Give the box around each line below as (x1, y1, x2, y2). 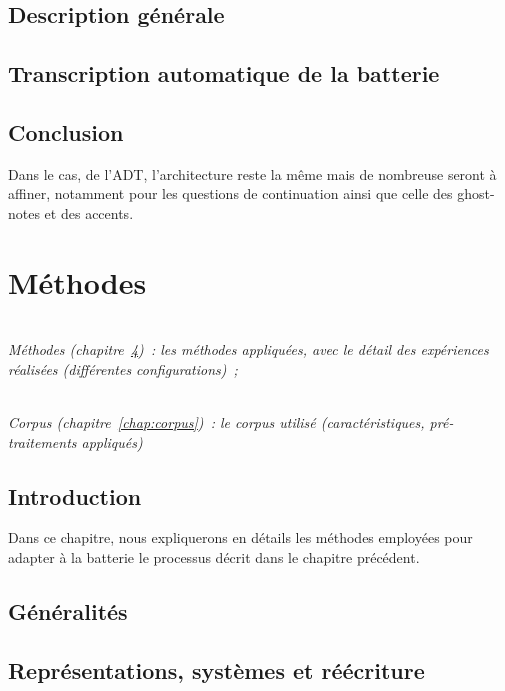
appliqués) (81, 431, 143, 452)
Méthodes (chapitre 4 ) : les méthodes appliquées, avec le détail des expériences (8, 339, 489, 360)
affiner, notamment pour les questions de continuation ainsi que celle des (8, 183, 453, 204)
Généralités (8, 596, 128, 627)
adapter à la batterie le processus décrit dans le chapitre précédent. (8, 547, 420, 568)
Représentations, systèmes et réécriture (8, 654, 425, 685)
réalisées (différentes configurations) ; (8, 358, 238, 379)
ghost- (457, 183, 495, 204)
